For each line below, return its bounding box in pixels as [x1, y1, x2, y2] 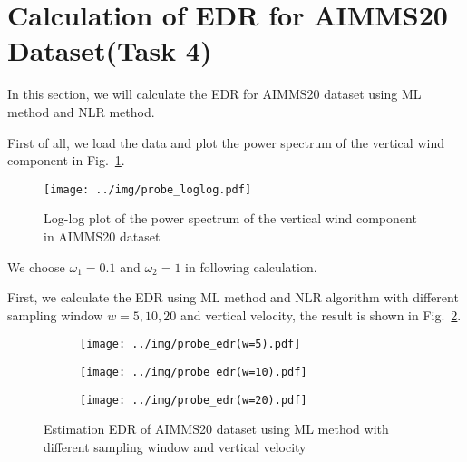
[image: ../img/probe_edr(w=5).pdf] [80, 338, 301, 351]
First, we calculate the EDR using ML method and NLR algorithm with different [7, 288, 459, 307]
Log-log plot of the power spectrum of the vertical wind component [44, 209, 417, 228]
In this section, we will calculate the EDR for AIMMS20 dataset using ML [7, 84, 422, 103]
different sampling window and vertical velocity [44, 437, 306, 456]
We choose [7, 257, 65, 276]
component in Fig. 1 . [7, 151, 125, 170]
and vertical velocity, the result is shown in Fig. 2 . [180, 305, 462, 324]
